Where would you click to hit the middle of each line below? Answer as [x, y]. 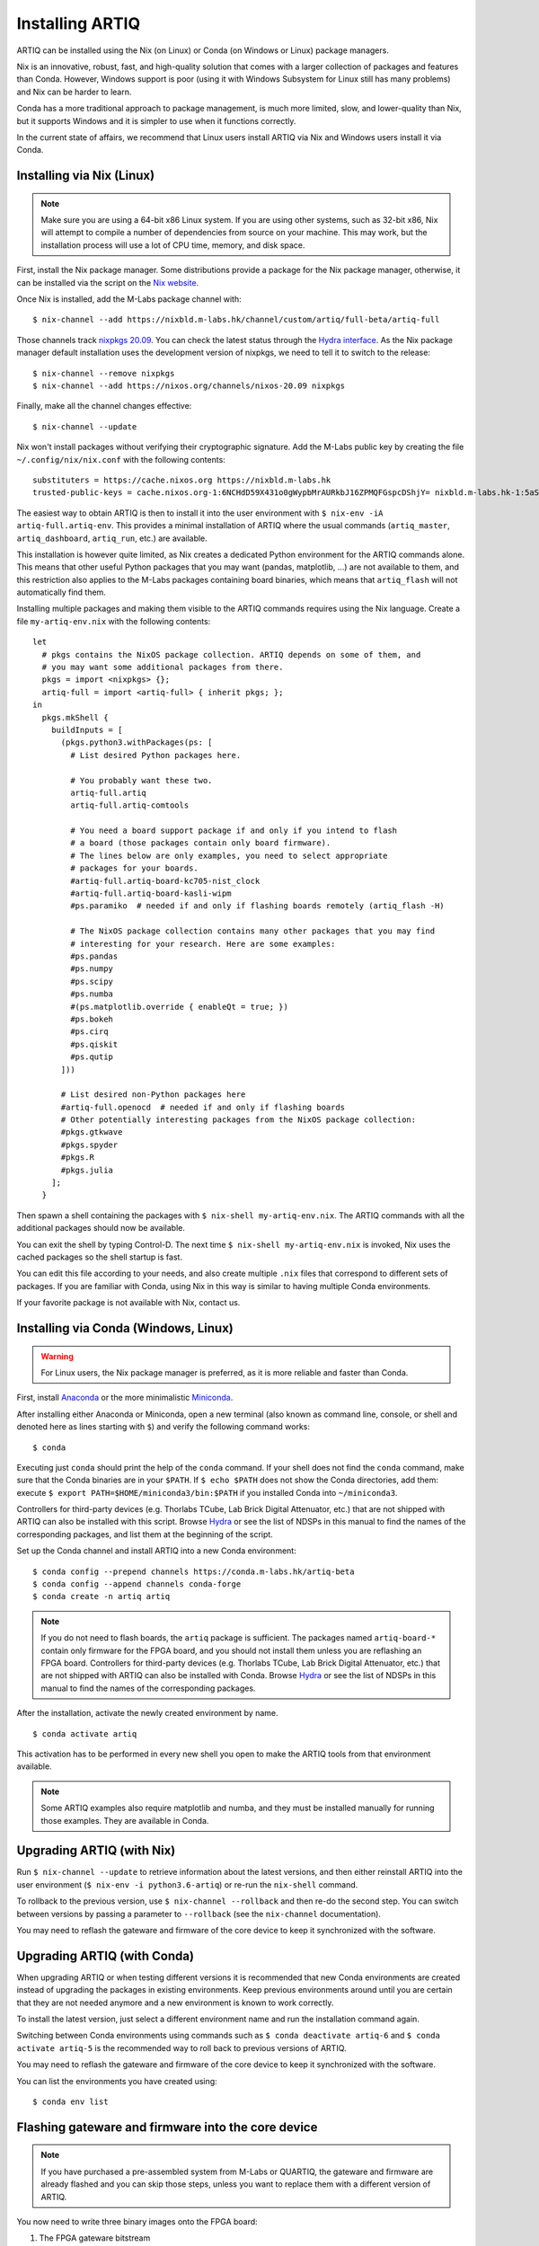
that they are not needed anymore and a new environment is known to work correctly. [175, 2003]
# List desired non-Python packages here [153, 1095]
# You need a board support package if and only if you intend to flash [234, 831]
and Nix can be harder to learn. [74, 92]
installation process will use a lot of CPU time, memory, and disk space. [173, 245]
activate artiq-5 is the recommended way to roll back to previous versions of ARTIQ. [181, 2047]
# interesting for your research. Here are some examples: [203, 944]
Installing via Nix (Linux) [86, 176]
